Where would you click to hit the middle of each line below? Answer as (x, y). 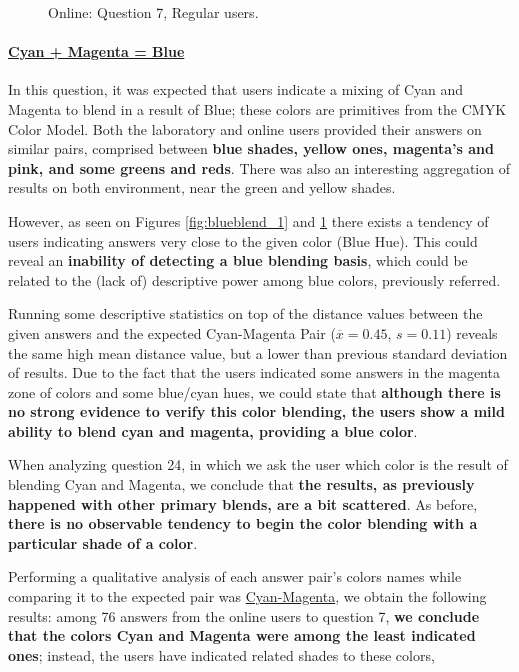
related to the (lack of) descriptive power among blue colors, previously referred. (254, 279)
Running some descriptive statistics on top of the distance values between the (245, 313)
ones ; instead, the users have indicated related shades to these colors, (221, 654)
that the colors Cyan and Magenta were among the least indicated (242, 635)
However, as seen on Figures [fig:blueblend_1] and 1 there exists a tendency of (248, 220)
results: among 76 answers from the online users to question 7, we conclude (244, 615)
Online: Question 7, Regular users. (153, 12)
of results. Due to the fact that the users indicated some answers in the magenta (254, 372)
